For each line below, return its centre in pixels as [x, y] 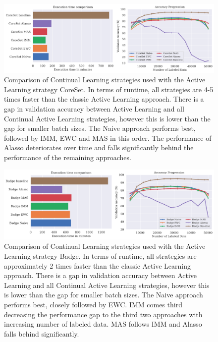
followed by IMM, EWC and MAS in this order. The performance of [108, 138]
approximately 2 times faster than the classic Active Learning [98, 265]
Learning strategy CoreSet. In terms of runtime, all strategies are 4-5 [109, 89]
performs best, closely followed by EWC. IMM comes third [93, 304]
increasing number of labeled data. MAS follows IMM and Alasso [103, 324]
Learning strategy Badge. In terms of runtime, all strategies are [100, 256]
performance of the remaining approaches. [68, 157]
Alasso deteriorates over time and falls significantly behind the [99, 147]
